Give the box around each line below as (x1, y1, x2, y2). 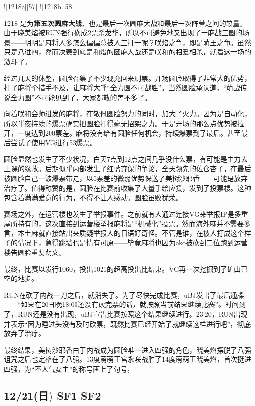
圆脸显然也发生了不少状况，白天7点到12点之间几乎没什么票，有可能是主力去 (4, 153, 248, 164)
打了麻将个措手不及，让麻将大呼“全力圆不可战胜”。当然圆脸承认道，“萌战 (4, 82, 240, 93)
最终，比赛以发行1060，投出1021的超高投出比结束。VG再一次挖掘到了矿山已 (4, 263, 248, 274)
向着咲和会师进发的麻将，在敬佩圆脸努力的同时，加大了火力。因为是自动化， (4, 108, 251, 119)
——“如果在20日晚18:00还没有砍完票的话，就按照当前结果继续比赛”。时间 (4, 299, 239, 309)
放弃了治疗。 (4, 328, 45, 338)
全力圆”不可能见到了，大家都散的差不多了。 (10, 92, 152, 102)
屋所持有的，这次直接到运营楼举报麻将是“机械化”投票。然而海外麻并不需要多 (4, 218, 251, 228)
